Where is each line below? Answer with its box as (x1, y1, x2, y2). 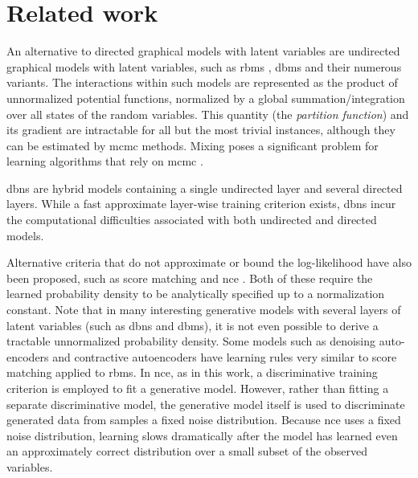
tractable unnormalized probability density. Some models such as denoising (6, 333, 376, 349)
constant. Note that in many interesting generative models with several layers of (6, 301, 401, 318)
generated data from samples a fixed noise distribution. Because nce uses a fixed (6, 411, 401, 428)
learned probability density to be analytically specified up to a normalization (6, 285, 385, 302)
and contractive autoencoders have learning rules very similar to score (52, 348, 397, 365)
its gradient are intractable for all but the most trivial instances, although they (6, 121, 395, 138)
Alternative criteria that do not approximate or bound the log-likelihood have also (6, 254, 412, 271)
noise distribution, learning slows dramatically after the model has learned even (6, 427, 398, 443)
